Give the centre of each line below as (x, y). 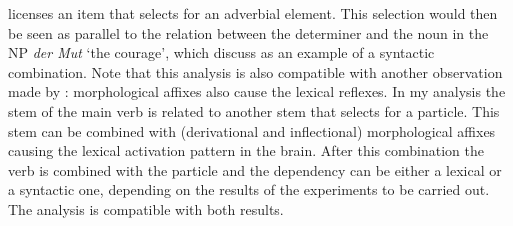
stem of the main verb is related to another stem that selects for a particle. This (254, 110)
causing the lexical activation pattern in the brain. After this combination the (246, 150)
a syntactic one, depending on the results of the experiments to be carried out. (249, 189)
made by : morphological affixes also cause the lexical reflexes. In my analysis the (257, 91)
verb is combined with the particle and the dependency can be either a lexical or (255, 169)
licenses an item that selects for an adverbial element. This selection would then (253, 13)
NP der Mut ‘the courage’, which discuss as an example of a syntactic (221, 52)
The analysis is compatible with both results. (146, 208)
